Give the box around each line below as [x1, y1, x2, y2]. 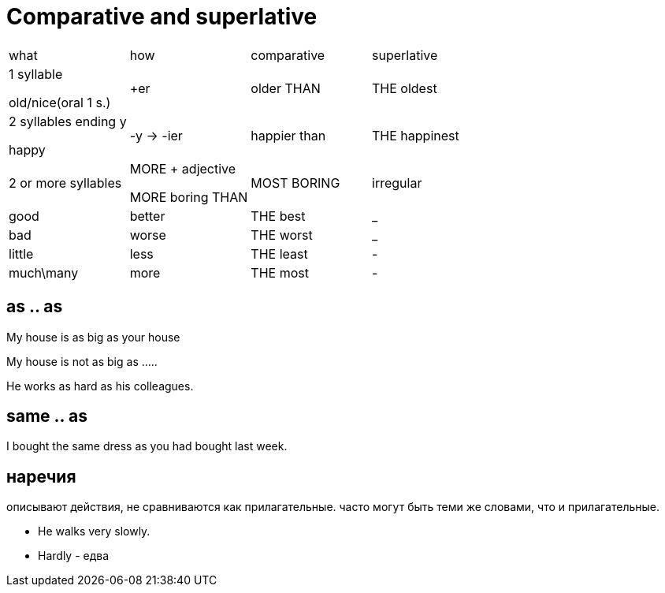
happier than [251, 127, 326, 144]
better [129, 207, 165, 224]
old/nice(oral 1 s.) [9, 94, 111, 110]
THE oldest [372, 80, 437, 96]
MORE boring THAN [129, 188, 248, 205]
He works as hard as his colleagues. [6, 379, 194, 393]
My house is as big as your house [6, 330, 180, 344]
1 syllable [9, 65, 63, 82]
